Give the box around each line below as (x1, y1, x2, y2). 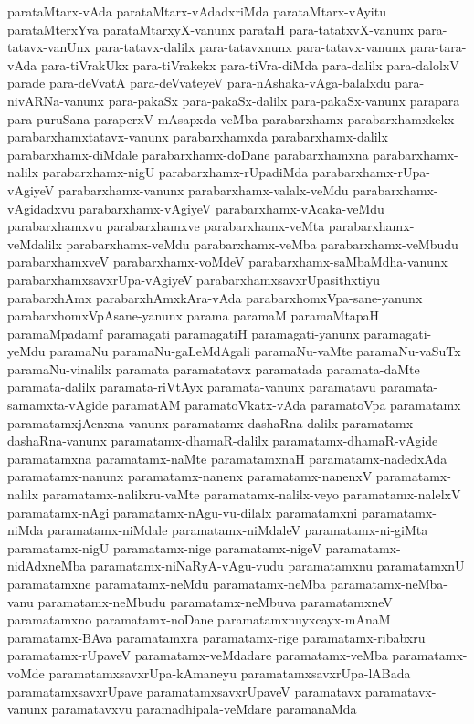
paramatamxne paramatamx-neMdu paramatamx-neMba (7, 574, 326, 593)
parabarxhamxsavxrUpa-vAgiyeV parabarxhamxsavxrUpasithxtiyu (7, 269, 381, 289)
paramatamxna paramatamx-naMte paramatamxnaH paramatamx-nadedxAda (7, 448, 448, 467)
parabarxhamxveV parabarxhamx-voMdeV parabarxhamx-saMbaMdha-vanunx (7, 252, 448, 271)
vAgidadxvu (7, 198, 75, 217)
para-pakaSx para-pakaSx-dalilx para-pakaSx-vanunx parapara (108, 90, 460, 110)
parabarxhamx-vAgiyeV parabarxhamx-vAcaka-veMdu (79, 198, 384, 217)
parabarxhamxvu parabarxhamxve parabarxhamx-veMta (7, 216, 325, 236)
